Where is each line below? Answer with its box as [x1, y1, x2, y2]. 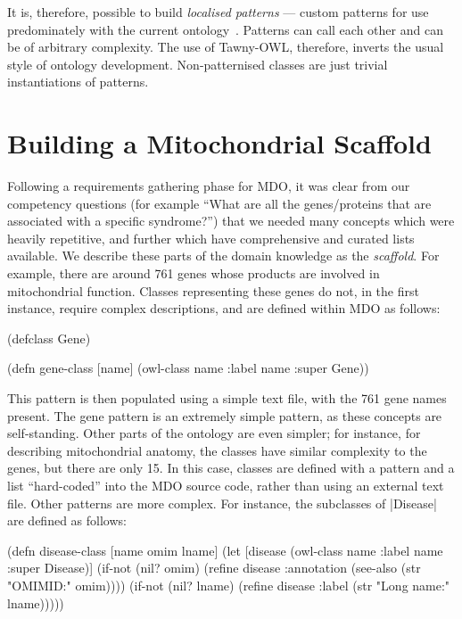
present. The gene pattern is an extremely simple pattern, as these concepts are [7, 406, 442, 425]
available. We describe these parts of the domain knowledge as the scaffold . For [7, 246, 440, 265]
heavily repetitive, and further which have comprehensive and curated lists [7, 228, 415, 247]
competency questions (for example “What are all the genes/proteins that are [7, 194, 432, 212]
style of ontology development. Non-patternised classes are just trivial [7, 54, 388, 73]
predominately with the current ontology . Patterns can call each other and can [7, 20, 443, 38]
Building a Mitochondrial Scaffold [7, 125, 432, 161]
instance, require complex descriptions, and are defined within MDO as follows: [7, 299, 441, 318]
